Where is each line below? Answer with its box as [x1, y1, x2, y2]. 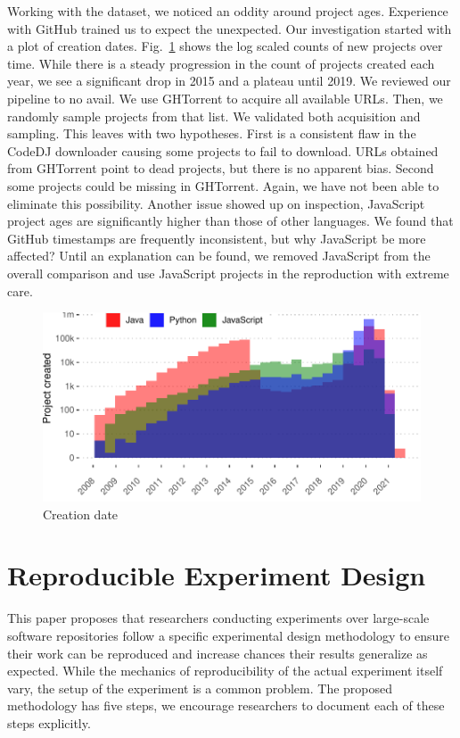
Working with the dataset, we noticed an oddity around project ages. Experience [7, 2, 448, 20]
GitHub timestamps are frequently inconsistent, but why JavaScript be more [7, 228, 426, 247]
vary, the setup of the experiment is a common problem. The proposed [7, 678, 393, 697]
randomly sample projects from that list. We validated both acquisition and [7, 106, 421, 125]
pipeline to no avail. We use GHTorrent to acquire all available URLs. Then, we [7, 88, 443, 107]
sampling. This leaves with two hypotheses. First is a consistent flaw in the [7, 124, 416, 143]
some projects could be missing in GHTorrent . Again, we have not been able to [7, 176, 439, 195]
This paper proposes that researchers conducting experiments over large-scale [7, 609, 430, 627]
